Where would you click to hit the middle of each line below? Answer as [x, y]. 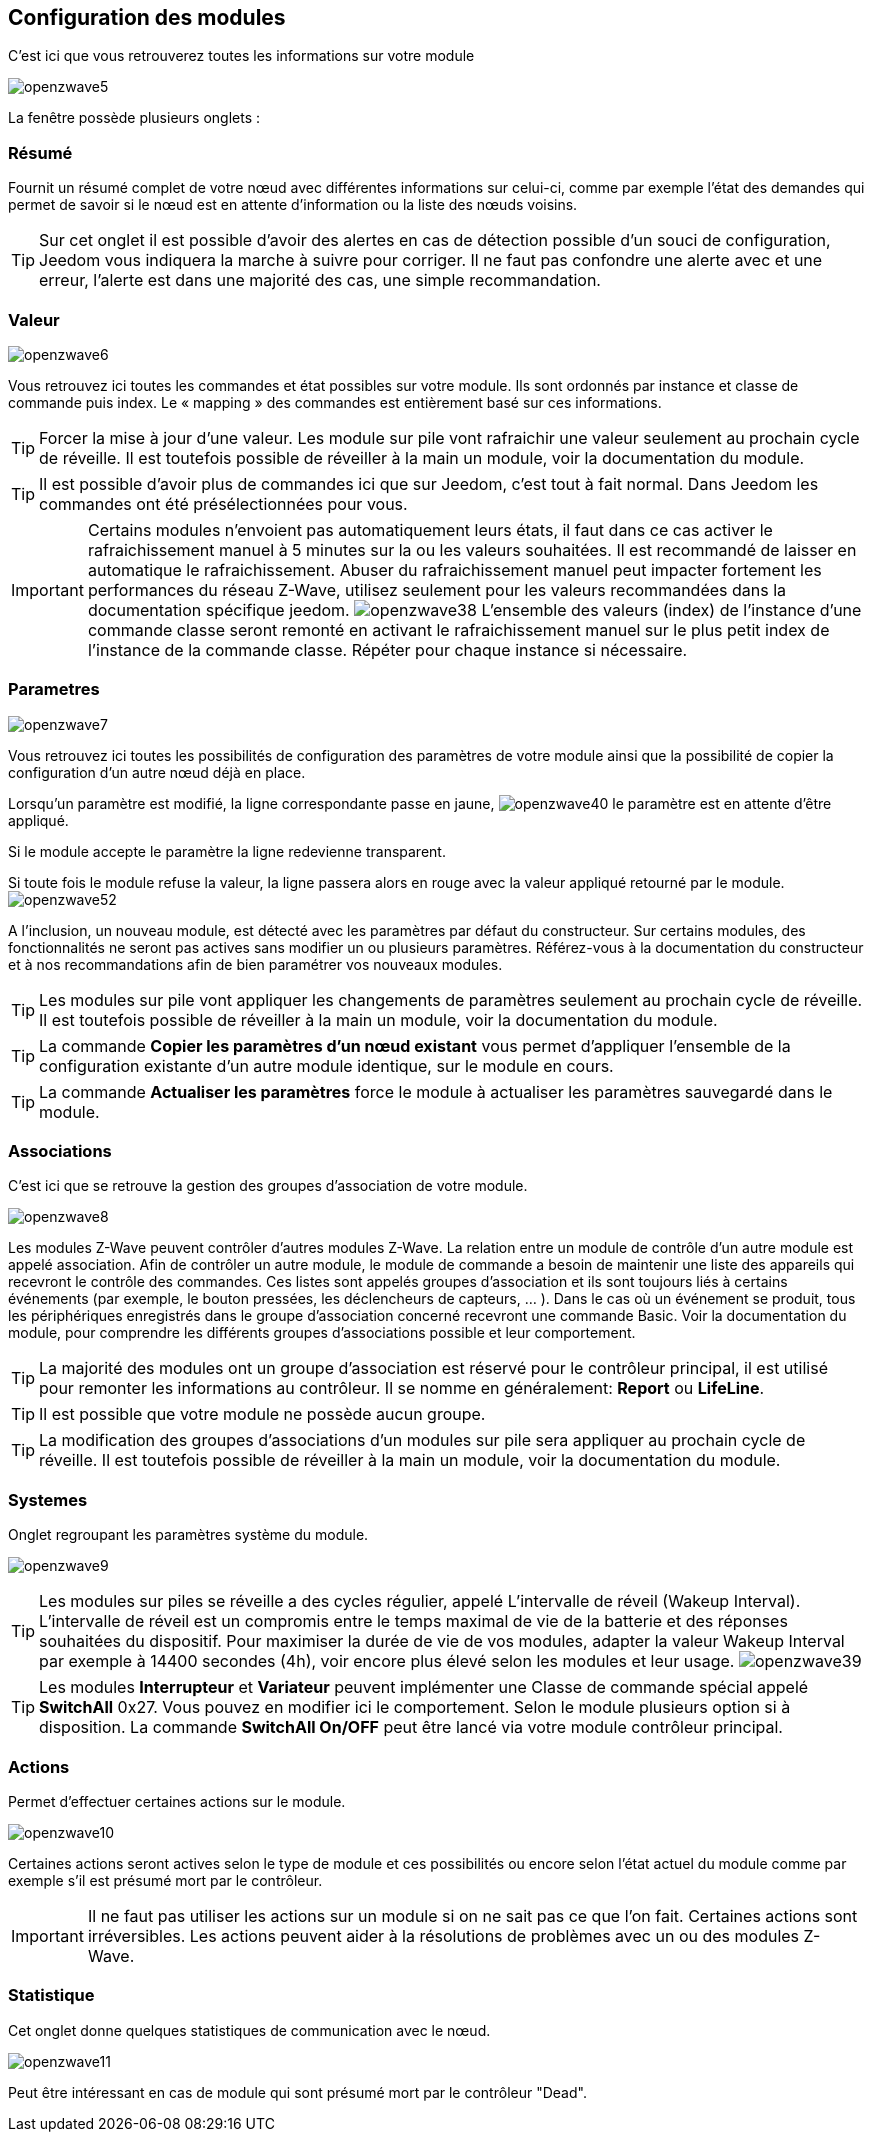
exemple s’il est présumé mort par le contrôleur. [165, 1880]
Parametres [54, 689]
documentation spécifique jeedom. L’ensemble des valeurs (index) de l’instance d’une [474, 609]
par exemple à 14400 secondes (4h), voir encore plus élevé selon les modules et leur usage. [387, 1661]
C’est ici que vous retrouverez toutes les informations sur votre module [241, 56]
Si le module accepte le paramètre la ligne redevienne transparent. [227, 851]
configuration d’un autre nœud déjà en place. [157, 772]
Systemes [48, 1499]
